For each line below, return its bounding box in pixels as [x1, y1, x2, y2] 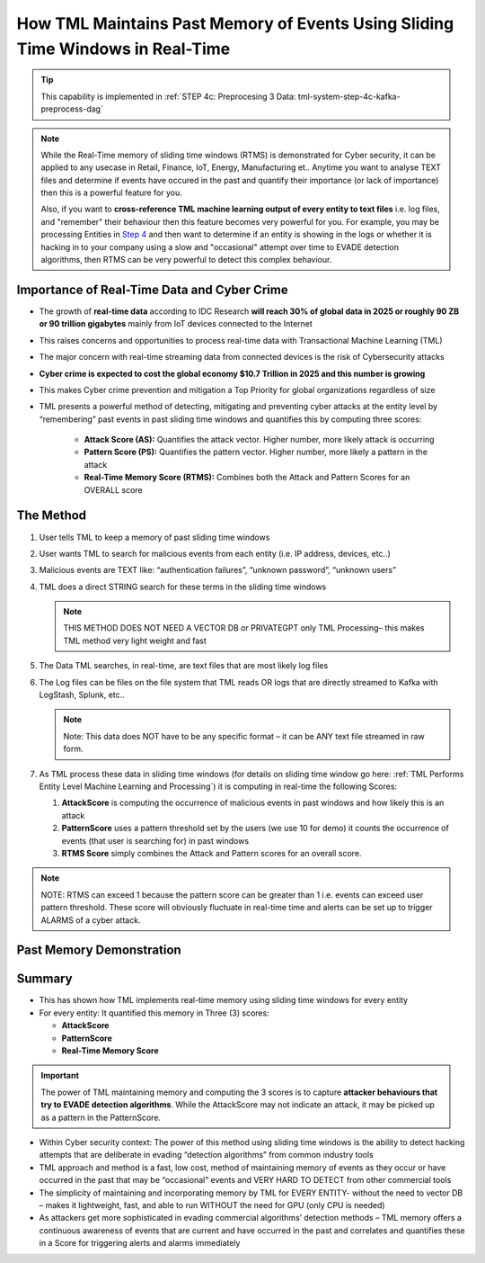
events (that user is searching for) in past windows [61, 835, 250, 846]
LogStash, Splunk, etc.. [39, 689, 125, 701]
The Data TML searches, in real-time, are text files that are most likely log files [39, 660, 329, 671]
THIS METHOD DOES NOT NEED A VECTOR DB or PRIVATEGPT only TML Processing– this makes [63, 623, 426, 633]
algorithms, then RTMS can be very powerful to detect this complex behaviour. [40, 255, 332, 265]
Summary [16, 972, 73, 987]
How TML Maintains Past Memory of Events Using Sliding [16, 13, 454, 33]
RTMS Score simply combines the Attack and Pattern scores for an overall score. [61, 847, 362, 858]
